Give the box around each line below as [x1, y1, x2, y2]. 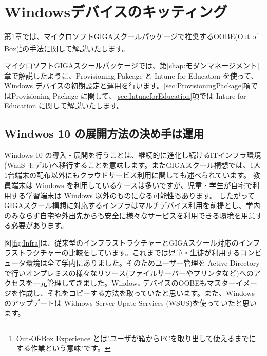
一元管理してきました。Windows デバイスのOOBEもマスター [32, 277, 236, 288]
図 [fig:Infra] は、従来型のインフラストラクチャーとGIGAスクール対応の [4, 237, 239, 248]
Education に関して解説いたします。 [4, 100, 124, 111]
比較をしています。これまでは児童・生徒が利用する [68, 247, 240, 258]
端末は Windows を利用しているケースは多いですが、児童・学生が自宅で [11, 179, 253, 190]
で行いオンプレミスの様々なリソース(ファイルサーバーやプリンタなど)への [4, 267, 254, 278]
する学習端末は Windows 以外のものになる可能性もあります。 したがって [11, 190, 255, 200]
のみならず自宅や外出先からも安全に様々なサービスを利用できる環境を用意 [4, 210, 256, 220]
